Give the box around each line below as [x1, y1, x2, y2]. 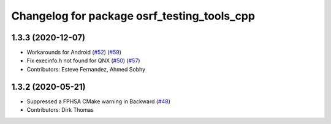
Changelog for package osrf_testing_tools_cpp [11, 9, 256, 23]
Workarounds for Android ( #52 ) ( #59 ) [26, 49, 122, 56]
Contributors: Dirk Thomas [26, 106, 94, 114]
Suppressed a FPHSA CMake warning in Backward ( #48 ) [26, 98, 171, 105]
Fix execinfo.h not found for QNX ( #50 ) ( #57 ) [26, 57, 140, 64]
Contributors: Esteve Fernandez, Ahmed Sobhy [26, 65, 146, 73]
